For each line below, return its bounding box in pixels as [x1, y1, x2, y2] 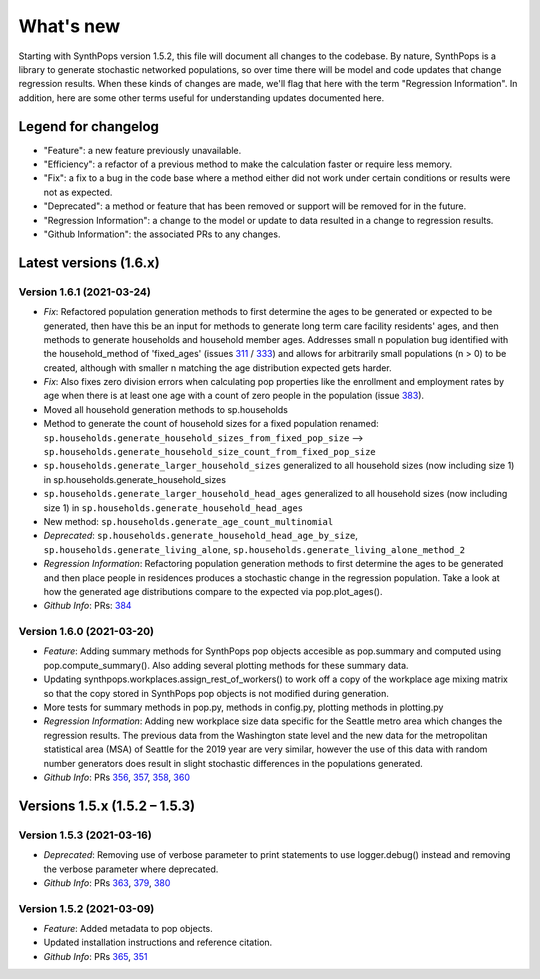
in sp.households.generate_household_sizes [43, 473, 227, 485]
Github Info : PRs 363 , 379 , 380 [43, 876, 171, 889]
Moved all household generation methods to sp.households [43, 403, 289, 415]
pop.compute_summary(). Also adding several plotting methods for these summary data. [43, 659, 409, 671]
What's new [18, 15, 121, 37]
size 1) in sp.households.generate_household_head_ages [43, 501, 304, 514]
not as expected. [43, 186, 113, 198]
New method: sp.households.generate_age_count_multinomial [43, 515, 334, 527]
